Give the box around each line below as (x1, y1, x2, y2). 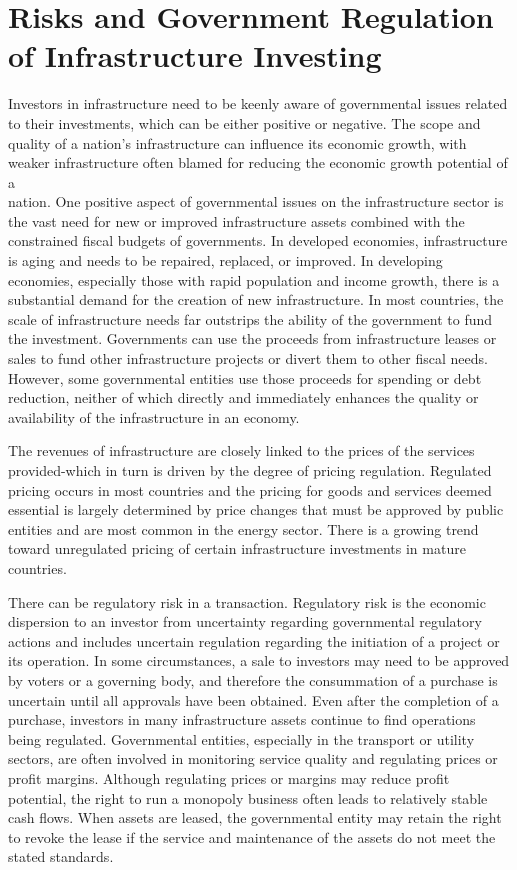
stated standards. (8, 846, 114, 867)
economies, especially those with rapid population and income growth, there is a (8, 269, 500, 290)
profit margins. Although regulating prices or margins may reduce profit (8, 767, 450, 788)
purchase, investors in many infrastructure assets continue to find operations (8, 709, 476, 730)
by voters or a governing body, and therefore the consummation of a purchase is (8, 669, 498, 690)
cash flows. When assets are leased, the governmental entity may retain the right (8, 807, 502, 828)
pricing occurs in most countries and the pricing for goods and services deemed (8, 479, 492, 500)
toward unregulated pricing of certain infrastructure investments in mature (8, 538, 466, 559)
